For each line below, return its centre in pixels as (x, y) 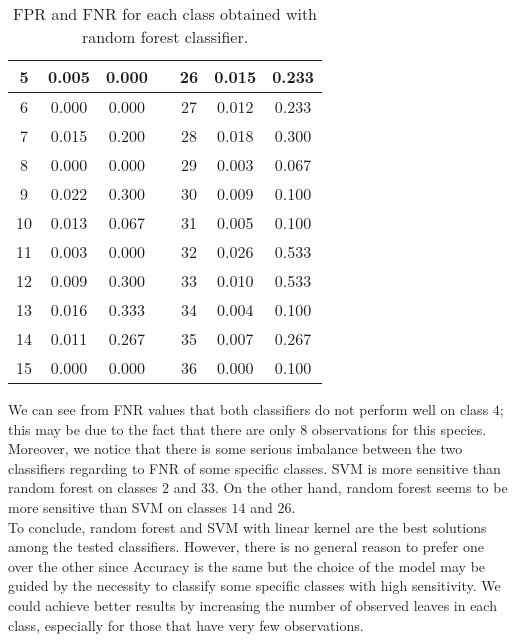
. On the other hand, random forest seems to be (361, 487)
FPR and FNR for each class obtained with (165, 13)
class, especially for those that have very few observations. (186, 624)
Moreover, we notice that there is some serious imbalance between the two (235, 448)
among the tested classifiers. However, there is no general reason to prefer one (246, 546)
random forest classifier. (165, 36)
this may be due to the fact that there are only (152, 428)
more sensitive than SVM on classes (117, 506)
